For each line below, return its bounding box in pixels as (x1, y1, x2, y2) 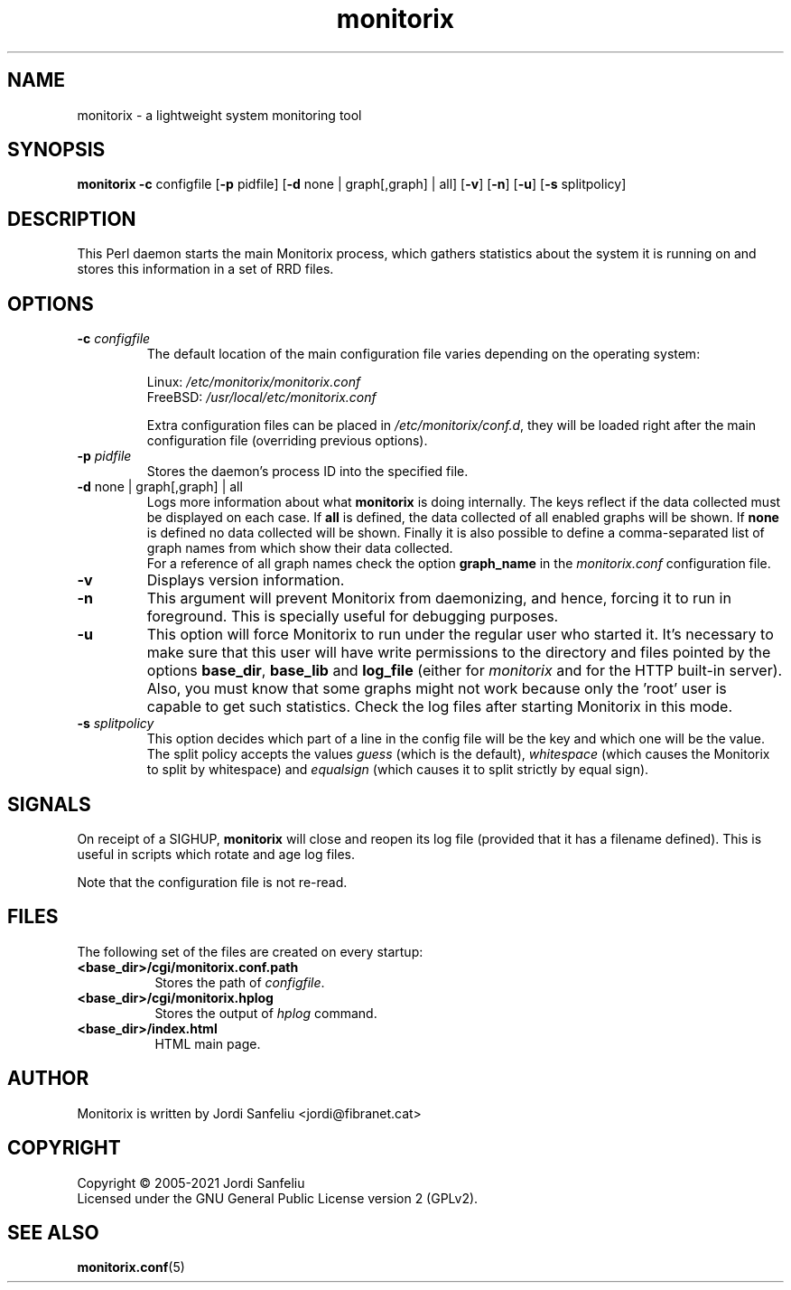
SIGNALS (7, 792, 91, 816)
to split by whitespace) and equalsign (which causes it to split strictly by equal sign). (146, 762, 649, 778)
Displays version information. (146, 571, 345, 590)
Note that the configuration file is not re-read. (77, 874, 348, 890)
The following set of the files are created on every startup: (77, 943, 423, 959)
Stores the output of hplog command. (154, 1005, 377, 1021)
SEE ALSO (7, 1220, 99, 1244)
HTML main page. (154, 1035, 261, 1052)
